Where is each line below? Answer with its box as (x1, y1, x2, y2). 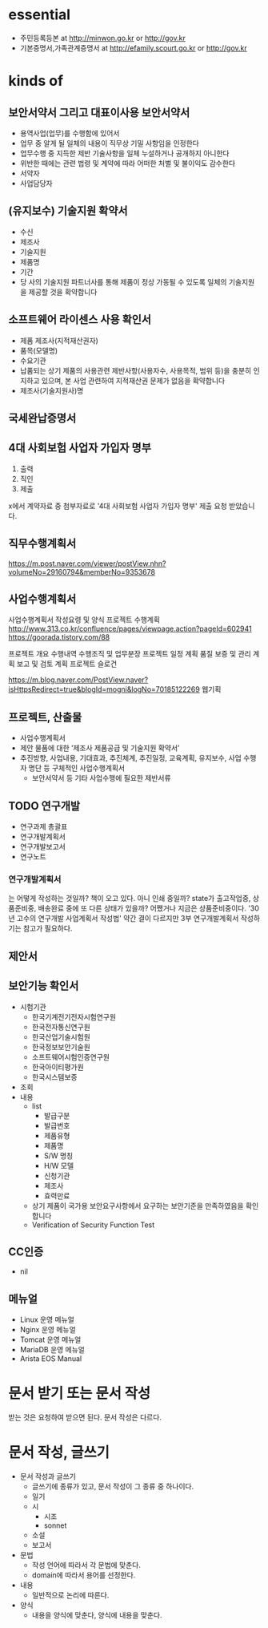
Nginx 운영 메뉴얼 (19, 1325, 76, 1335)
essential (8, 6, 70, 24)
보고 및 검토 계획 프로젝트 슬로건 (16, 659, 118, 669)
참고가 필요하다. (22, 923, 73, 933)
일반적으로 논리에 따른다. (31, 1590, 110, 1600)
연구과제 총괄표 (19, 822, 68, 831)
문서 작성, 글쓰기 (8, 1444, 110, 1462)
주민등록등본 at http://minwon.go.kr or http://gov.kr (19, 33, 186, 42)
